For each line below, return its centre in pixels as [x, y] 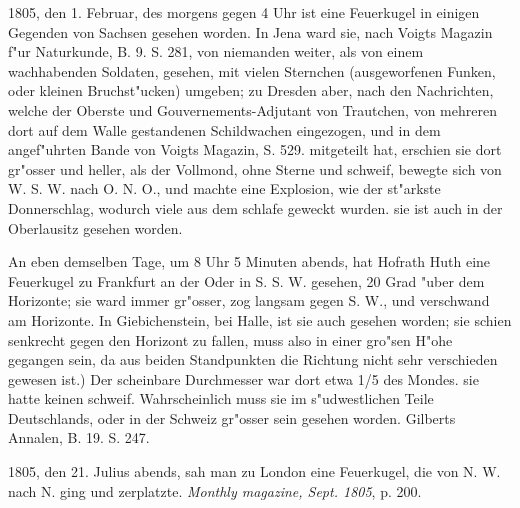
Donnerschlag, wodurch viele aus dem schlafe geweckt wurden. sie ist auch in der [255, 207]
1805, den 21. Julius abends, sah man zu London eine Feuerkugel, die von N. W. [254, 471]
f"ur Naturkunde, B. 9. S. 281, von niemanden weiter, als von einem [216, 51]
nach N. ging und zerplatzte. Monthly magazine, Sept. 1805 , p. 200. [215, 490]
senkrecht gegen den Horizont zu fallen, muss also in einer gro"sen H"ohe [230, 339]
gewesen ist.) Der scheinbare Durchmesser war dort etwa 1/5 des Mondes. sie [243, 378]
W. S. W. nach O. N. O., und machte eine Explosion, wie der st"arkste [224, 188]
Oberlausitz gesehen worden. [95, 227]
